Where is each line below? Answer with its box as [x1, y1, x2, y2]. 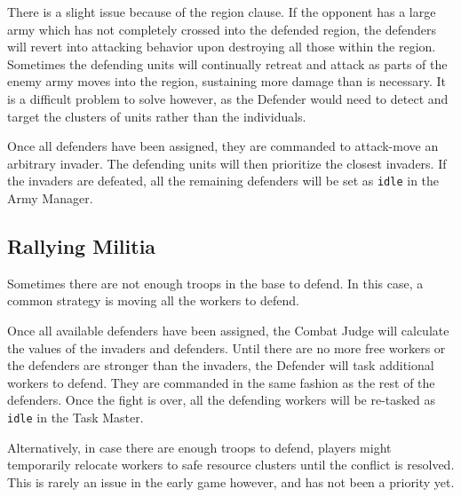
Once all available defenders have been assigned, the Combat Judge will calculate [7, 320, 449, 339]
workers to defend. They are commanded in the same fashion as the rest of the [7, 373, 435, 391]
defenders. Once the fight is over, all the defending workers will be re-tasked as [7, 390, 435, 409]
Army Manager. [7, 189, 93, 207]
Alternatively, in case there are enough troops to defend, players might [7, 438, 392, 456]
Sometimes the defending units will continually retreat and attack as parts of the [7, 54, 448, 73]
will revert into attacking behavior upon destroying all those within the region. [7, 37, 436, 56]
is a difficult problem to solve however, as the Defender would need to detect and [7, 89, 449, 107]
